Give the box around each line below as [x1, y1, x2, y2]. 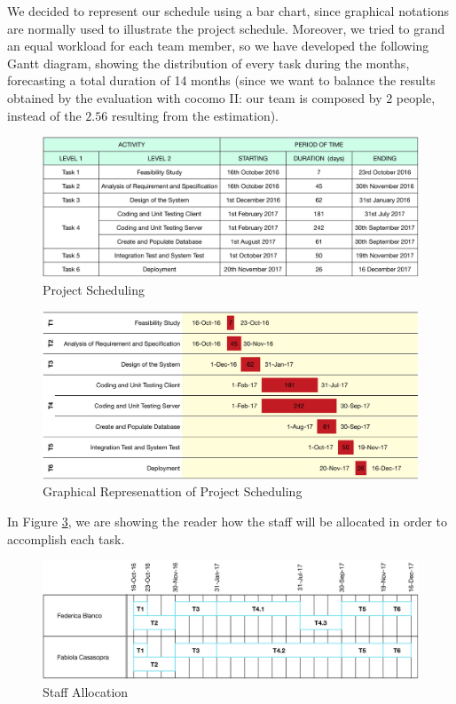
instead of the [7, 106, 82, 124]
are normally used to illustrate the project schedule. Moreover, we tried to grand [7, 19, 445, 37]
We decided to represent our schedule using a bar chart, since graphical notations [7, 2, 450, 20]
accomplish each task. [7, 529, 125, 548]
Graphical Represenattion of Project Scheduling [43, 482, 303, 501]
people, [396, 88, 436, 107]
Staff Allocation [43, 682, 129, 700]
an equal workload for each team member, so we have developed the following [7, 36, 429, 55]
